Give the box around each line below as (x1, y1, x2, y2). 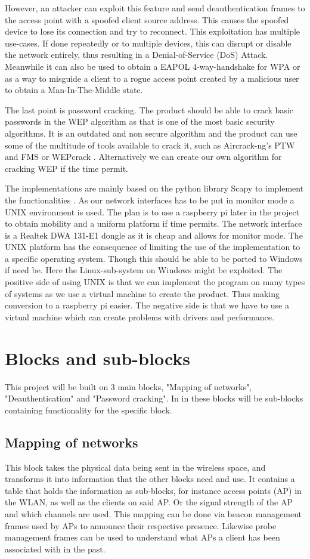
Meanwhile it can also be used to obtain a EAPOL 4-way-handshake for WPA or (5, 60, 300, 72)
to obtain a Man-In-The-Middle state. (5, 84, 143, 96)
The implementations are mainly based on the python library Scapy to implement (5, 182, 304, 194)
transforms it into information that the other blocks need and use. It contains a (5, 472, 295, 485)
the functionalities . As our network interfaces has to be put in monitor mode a (5, 193, 294, 206)
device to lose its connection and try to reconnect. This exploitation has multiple (5, 25, 300, 38)
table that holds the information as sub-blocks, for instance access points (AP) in (5, 484, 302, 496)
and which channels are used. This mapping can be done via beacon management (5, 507, 302, 520)
